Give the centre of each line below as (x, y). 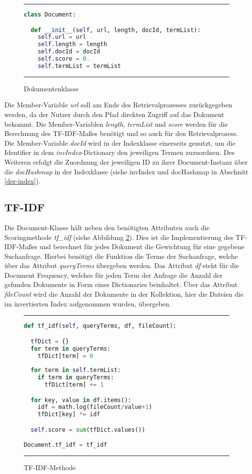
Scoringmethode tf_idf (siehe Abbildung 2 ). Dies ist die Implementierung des (119, 237)
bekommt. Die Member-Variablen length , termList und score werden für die (116, 124)
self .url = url (62, 37)
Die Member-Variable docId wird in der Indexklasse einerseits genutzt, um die (120, 143)
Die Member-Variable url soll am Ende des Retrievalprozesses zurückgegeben (118, 105)
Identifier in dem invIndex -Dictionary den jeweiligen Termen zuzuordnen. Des (119, 152)
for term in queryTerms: (71, 348)
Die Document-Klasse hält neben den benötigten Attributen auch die (107, 227)
